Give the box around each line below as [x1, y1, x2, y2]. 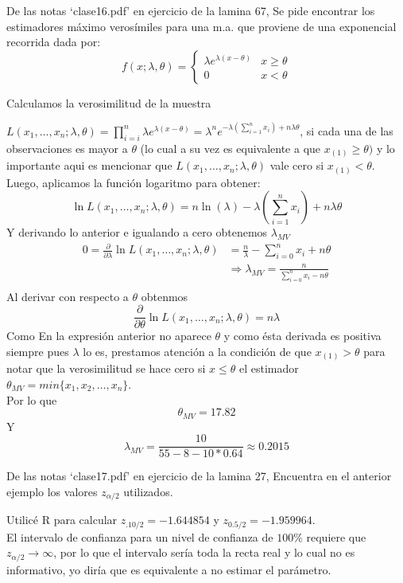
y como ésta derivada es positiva [223, 327, 382, 344]
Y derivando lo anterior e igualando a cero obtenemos [6, 224, 268, 241]
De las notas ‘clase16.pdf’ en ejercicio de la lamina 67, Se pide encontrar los [6, 2, 375, 18]
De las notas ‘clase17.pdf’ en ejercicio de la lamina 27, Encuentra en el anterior [6, 468, 392, 484]
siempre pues [6, 342, 69, 359]
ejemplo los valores [6, 483, 98, 499]
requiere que [306, 528, 366, 545]
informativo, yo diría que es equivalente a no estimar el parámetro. [6, 561, 331, 577]
